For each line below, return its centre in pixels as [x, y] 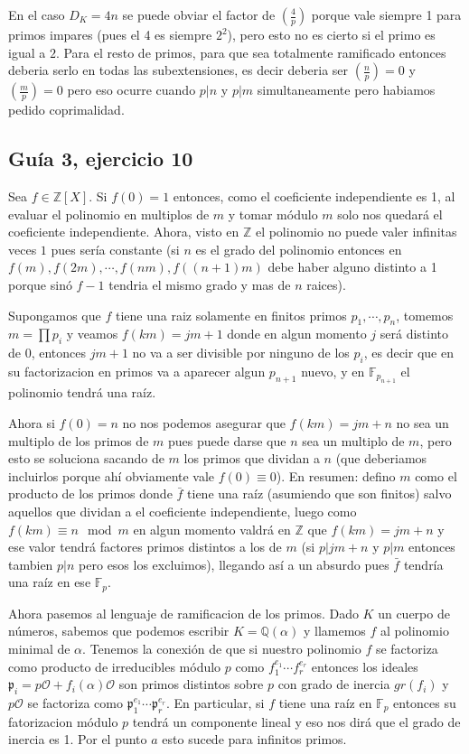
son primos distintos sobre [191, 684]
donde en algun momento [297, 334]
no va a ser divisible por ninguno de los [241, 353]
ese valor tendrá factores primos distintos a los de [145, 547]
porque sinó [40, 284]
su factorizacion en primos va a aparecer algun [137, 371]
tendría [423, 564]
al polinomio [415, 631]
